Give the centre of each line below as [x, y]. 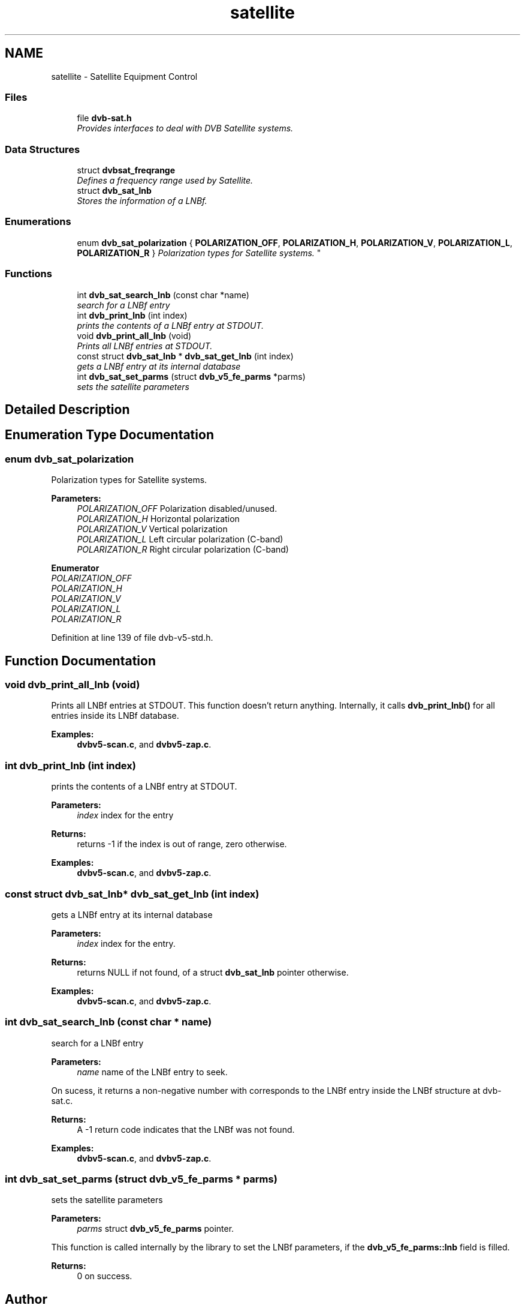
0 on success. [105, 1276]
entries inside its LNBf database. [115, 716]
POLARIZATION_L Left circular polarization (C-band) [180, 539]
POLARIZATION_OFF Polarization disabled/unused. [177, 509]
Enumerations [38, 222]
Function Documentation [80, 661]
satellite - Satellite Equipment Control [124, 76]
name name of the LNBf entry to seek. [152, 1072]
